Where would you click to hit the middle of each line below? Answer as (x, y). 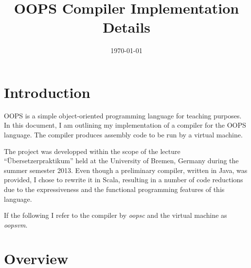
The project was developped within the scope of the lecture (92, 151)
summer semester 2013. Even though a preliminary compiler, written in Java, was (126, 170)
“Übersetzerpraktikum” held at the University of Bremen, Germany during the (121, 161)
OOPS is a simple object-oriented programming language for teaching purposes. (123, 115)
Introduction (47, 92)
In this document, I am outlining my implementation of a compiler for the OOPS (125, 125)
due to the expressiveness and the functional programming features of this (114, 189)
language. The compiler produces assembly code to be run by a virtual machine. (123, 135)
